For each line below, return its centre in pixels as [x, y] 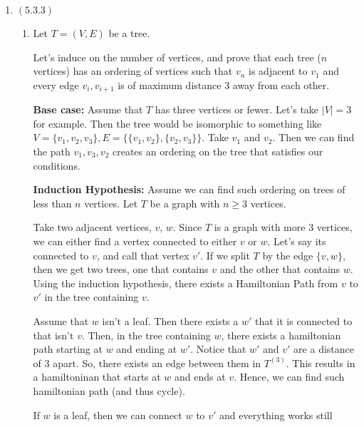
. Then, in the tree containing [146, 335]
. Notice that [218, 349]
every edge [56, 84]
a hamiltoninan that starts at [97, 377]
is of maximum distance [170, 84]
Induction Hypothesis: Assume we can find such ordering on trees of [189, 189]
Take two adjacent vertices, [92, 227]
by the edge [288, 255]
